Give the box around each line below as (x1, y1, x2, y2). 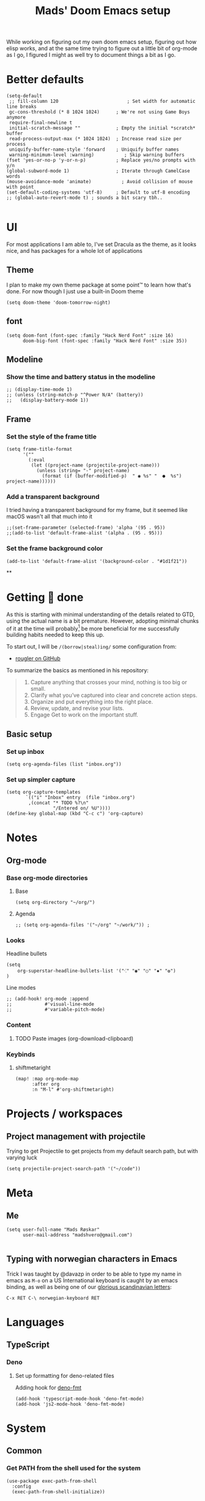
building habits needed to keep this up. (6, 631, 105, 639)
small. (30, 685, 46, 693)
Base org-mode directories (6, 873, 88, 882)
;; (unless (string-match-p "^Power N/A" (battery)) (6, 392, 144, 398)
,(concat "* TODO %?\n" (28, 800, 89, 806)
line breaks (6, 103, 37, 110)
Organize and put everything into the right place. (30, 698, 153, 705)
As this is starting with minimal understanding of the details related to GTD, (6, 611, 195, 618)
